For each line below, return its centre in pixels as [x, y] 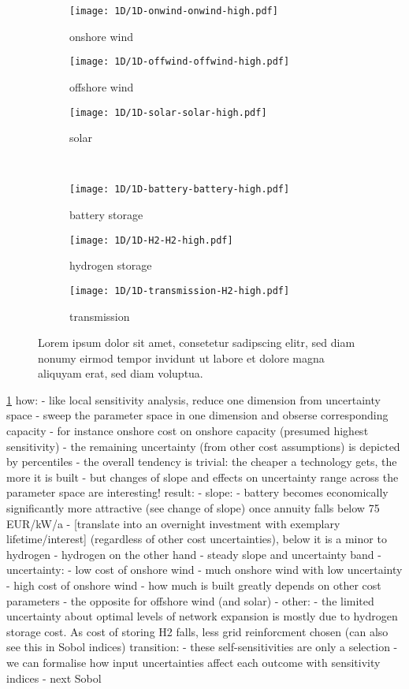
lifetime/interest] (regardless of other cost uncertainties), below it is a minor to [197, 539]
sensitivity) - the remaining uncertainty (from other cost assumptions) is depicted [203, 446]
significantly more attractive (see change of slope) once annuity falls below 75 [193, 508]
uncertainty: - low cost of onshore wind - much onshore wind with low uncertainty [204, 570]
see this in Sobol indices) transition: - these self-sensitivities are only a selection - [202, 647]
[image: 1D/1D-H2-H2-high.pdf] [151, 240]
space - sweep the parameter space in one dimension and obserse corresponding [197, 415]
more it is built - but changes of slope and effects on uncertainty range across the [203, 477]
